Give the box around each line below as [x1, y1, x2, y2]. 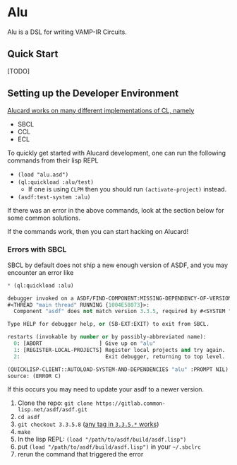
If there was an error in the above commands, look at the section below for [7, 206, 224, 214]
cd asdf [17, 414, 40, 421]
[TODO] [7, 66, 30, 75]
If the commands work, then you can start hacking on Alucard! [7, 227, 189, 235]
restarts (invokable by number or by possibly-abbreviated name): [7, 334, 207, 341]
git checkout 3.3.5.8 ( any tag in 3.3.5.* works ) [17, 420, 159, 428]
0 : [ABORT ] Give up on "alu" [13, 340, 157, 347]
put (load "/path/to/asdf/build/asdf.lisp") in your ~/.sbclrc [17, 442, 201, 451]
